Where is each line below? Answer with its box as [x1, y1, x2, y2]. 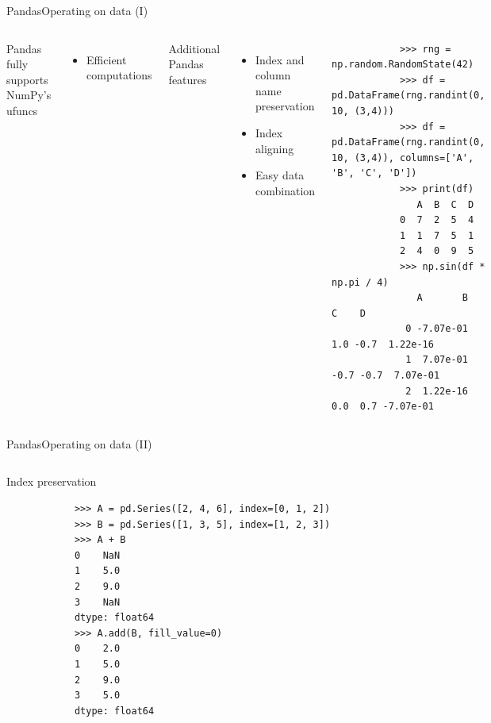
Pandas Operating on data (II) [6, 435, 152, 452]
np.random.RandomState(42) [332, 59, 474, 71]
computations [86, 67, 152, 83]
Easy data [255, 167, 305, 183]
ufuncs [6, 102, 38, 118]
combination [255, 182, 316, 198]
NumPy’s [6, 87, 52, 103]
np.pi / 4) [332, 276, 389, 288]
